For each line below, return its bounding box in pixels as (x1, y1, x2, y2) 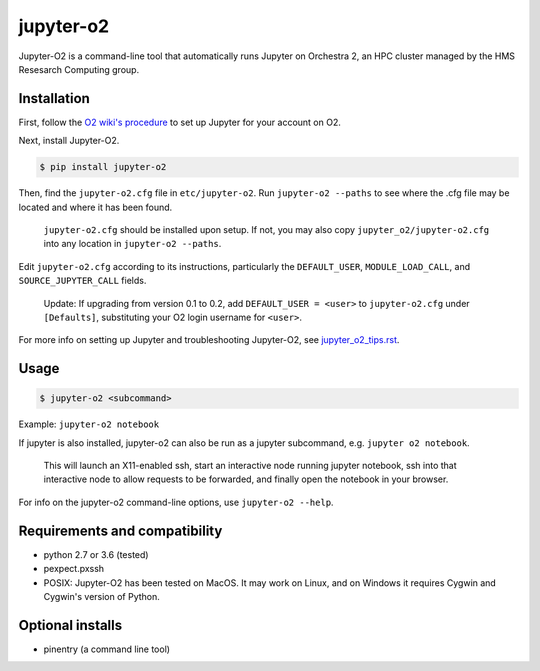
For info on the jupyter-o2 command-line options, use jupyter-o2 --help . (18, 496, 334, 508)
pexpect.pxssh (43, 563, 105, 575)
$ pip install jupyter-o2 (39, 161, 167, 173)
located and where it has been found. (18, 201, 173, 213)
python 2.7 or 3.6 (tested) (43, 548, 149, 560)
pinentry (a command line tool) (43, 643, 170, 655)
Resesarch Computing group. (18, 63, 140, 75)
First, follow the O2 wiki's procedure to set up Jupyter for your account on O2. (18, 116, 342, 128)
